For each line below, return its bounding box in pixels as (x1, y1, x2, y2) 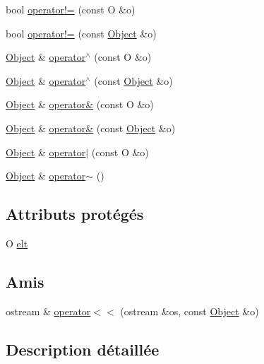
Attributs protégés (6, 203, 144, 225)
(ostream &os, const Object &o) (120, 303, 259, 318)
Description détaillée (6, 338, 160, 360)
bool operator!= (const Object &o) (6, 25, 157, 40)
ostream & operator (6, 303, 91, 318)
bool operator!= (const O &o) (6, 2, 136, 16)
